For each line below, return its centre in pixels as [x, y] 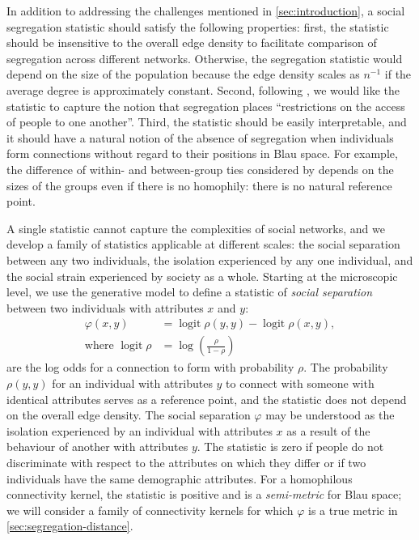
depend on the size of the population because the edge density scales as [183, 74]
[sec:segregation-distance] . [70, 526]
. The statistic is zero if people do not [290, 446]
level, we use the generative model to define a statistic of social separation [190, 292]
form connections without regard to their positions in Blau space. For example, [202, 153]
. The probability [346, 367]
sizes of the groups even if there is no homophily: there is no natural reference [199, 185]
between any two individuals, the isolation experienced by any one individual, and [210, 259]
